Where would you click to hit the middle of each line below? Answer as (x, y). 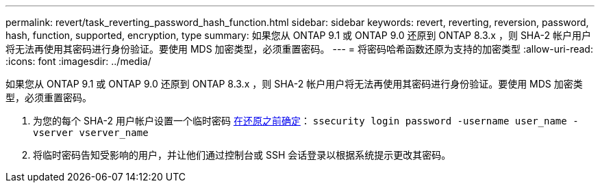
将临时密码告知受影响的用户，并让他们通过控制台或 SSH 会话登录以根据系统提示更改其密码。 (242, 155)
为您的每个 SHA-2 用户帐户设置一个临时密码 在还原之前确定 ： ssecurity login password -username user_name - (306, 121)
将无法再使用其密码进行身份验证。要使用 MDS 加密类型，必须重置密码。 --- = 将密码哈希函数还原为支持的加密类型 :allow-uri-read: (299, 49)
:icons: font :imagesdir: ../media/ (78, 61)
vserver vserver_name (91, 133)
